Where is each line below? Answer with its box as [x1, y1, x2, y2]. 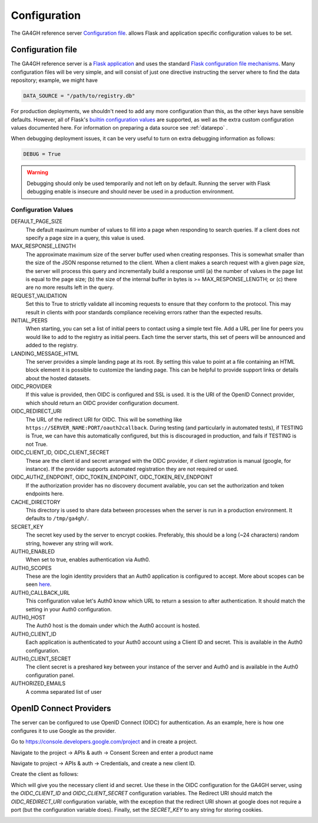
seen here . [25, 581, 52, 588]
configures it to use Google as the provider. [11, 727, 116, 734]
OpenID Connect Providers [11, 703, 111, 713]
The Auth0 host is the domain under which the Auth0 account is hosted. [25, 622, 200, 629]
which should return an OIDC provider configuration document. [25, 399, 179, 406]
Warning [26, 169, 48, 176]
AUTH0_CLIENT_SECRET [11, 655, 71, 662]
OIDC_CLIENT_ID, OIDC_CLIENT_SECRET [11, 449, 110, 456]
